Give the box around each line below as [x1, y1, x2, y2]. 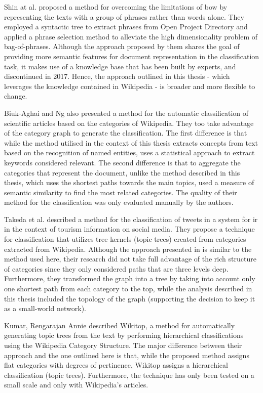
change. [4, 91, 27, 101]
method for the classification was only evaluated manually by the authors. [4, 197, 234, 207]
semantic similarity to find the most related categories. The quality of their [4, 187, 237, 197]
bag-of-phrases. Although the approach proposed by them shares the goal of [4, 41, 240, 52]
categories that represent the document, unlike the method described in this [4, 167, 240, 178]
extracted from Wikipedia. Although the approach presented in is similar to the [4, 243, 252, 254]
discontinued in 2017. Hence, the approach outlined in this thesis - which [4, 71, 230, 81]
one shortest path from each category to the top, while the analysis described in [4, 283, 252, 294]
